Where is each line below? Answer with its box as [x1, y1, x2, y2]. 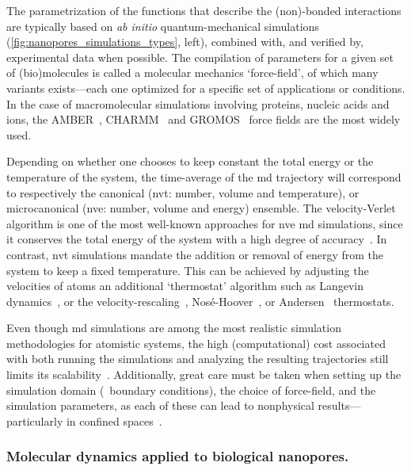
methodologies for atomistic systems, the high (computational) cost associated [6, 334, 386, 351]
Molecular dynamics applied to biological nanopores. [6, 446, 349, 466]
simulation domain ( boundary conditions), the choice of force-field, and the [6, 381, 376, 398]
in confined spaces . [66, 412, 162, 429]
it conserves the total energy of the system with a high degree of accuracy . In [6, 231, 387, 247]
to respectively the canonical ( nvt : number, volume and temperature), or [6, 184, 360, 201]
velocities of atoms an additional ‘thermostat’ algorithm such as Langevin [6, 277, 363, 294]
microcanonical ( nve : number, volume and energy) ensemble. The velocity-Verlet [6, 200, 396, 216]
